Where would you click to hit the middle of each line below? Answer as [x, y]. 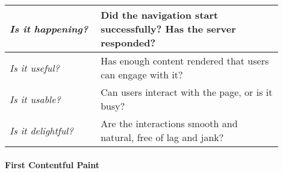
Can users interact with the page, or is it [187, 92]
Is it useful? [35, 68]
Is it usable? [35, 99]
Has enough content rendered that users [185, 61]
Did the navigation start [160, 15]
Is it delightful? [42, 130]
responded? [128, 42]
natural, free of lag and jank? [162, 137]
